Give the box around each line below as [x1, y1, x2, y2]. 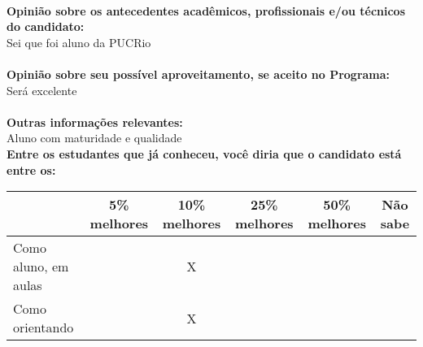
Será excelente [7, 81, 77, 98]
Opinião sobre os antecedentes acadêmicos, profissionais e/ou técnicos [7, 2, 406, 19]
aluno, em [13, 257, 69, 276]
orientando [13, 318, 74, 337]
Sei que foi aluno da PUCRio [7, 33, 151, 50]
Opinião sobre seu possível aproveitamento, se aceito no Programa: [7, 65, 390, 82]
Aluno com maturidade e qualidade [7, 129, 182, 146]
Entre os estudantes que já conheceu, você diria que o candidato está [7, 145, 402, 162]
